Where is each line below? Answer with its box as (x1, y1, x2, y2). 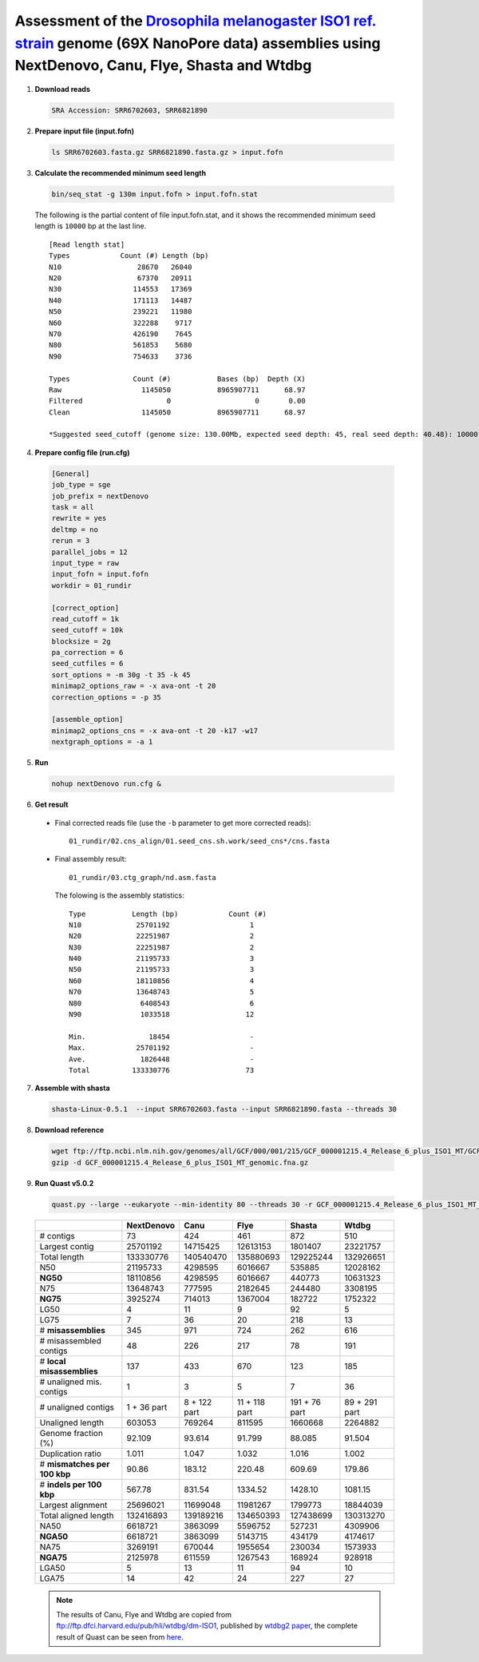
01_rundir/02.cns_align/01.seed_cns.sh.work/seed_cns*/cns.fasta (69, 836, 331, 846)
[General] (51, 469, 90, 478)
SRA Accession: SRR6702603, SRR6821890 (51, 106, 208, 115)
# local (39, 1355, 66, 1366)
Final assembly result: (54, 855, 127, 864)
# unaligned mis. (39, 1376, 102, 1387)
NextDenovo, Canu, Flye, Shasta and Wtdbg (14, 57, 312, 75)
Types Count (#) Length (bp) (49, 252, 209, 260)
